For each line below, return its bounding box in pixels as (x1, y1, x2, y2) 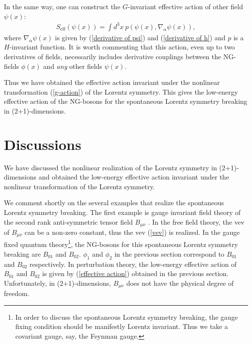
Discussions (4, 134, 81, 154)
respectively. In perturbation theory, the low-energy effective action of (30, 259, 237, 269)
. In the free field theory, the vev (148, 216, 245, 227)
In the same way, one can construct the (4, 1, 121, 11)
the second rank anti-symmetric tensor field (4, 216, 133, 227)
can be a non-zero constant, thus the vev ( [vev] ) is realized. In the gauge (24, 227, 240, 237)
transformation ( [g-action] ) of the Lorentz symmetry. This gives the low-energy (4, 86, 238, 97)
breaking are (4, 248, 41, 259)
